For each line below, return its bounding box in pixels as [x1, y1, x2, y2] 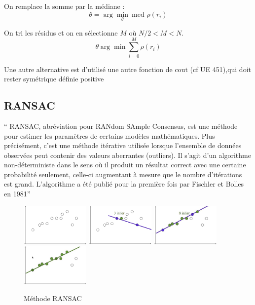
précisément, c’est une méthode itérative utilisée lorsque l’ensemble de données [4, 140, 242, 151]
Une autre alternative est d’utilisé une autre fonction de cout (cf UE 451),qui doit [4, 64, 251, 74]
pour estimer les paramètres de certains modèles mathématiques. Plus [4, 130, 215, 141]
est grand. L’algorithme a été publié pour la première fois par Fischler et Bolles [4, 179, 244, 189]
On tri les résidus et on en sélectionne [4, 27, 118, 38]
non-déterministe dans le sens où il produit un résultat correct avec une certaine [4, 159, 246, 170]
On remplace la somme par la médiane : [4, 1, 125, 11]
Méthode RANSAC [24, 293, 82, 303]
